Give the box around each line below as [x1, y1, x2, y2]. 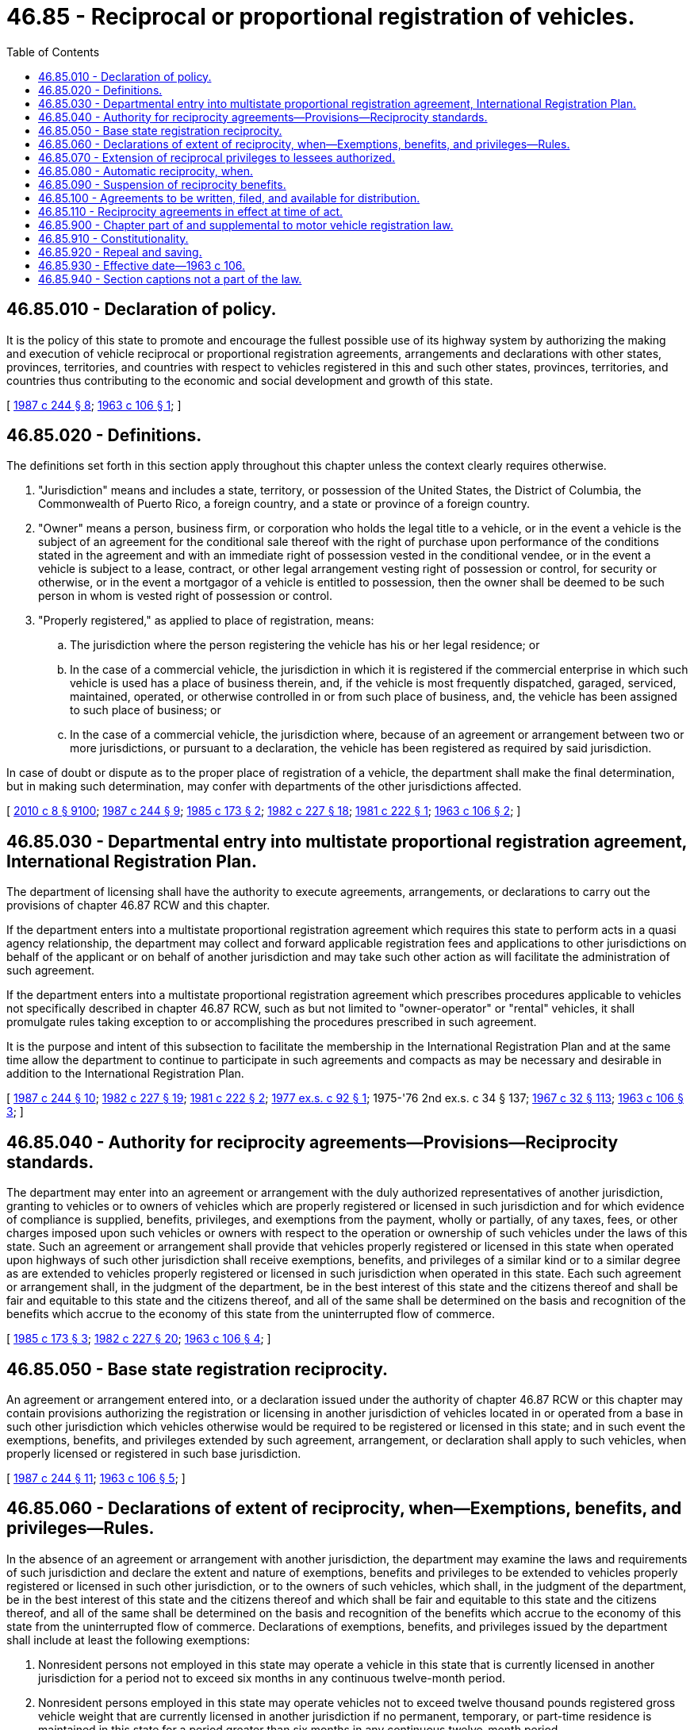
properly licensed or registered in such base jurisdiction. [6, 1446, 301, 1460]
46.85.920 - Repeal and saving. [38, 244, 202, 259]
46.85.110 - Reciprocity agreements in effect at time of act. [38, 204, 343, 218]
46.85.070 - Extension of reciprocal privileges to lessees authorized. [38, 150, 396, 164]
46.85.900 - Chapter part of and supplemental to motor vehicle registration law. [38, 217, 454, 232]
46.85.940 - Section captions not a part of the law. [38, 271, 302, 286]
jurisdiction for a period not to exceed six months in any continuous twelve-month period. [38, 1670, 506, 1685]
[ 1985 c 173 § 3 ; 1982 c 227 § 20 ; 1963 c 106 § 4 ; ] [6, 1332, 271, 1346]
